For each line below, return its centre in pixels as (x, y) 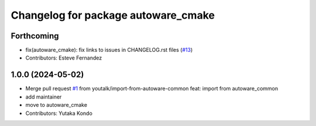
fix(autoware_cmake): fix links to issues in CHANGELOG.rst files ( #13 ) (109, 50)
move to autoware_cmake (56, 105)
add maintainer (44, 97)
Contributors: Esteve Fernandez (64, 58)
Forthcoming (35, 36)
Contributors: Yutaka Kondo (59, 113)
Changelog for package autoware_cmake (113, 15)
